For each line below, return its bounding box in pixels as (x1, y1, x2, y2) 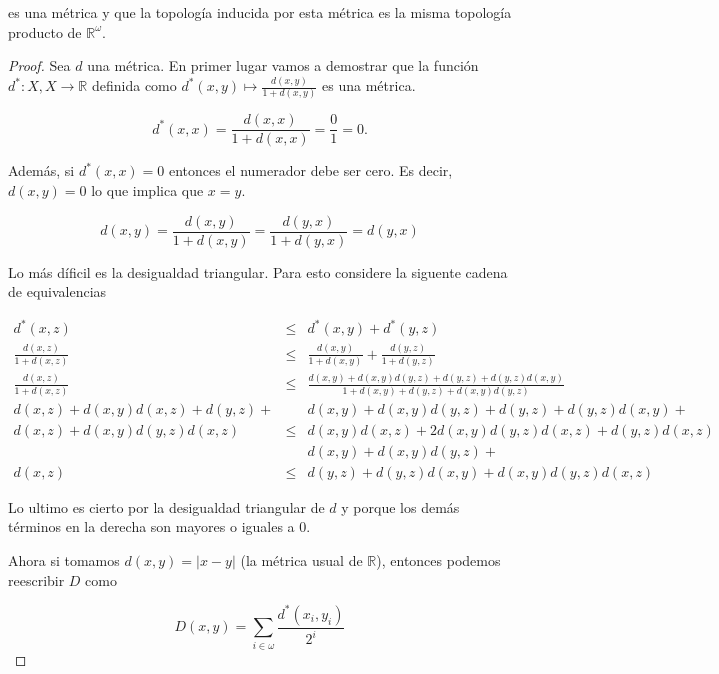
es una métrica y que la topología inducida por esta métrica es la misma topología (8, 2, 512, 22)
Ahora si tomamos (8, 550, 120, 571)
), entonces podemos (376, 550, 501, 571)
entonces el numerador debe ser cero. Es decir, (168, 160, 453, 181)
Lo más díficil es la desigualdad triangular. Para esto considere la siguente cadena (8, 261, 508, 282)
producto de (8, 21, 82, 42)
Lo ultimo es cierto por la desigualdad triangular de (8, 496, 325, 517)
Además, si (8, 160, 75, 181)
